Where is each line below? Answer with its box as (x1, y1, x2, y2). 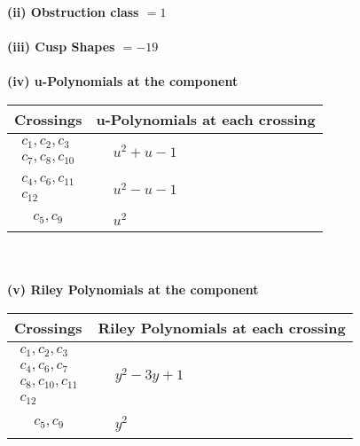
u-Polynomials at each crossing (96, 108, 316, 129)
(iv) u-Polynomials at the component (7, 72, 239, 90)
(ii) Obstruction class (7, 3, 139, 20)
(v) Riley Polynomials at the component (7, 280, 259, 299)
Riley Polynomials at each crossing (98, 317, 346, 338)
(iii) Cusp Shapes (7, 37, 115, 56)
